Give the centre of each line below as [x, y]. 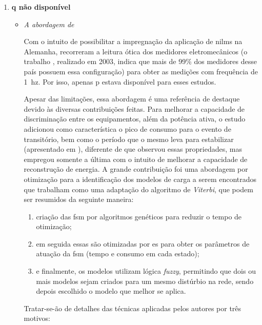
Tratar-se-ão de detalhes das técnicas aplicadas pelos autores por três [133, 308]
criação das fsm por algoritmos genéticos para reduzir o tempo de [139, 216]
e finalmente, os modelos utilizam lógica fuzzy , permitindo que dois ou [146, 271]
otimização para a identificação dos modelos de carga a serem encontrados [140, 179]
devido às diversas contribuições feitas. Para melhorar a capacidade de [134, 108]
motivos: [37, 318]
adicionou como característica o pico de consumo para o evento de [127, 128]
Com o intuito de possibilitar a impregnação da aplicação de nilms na [133, 41]
